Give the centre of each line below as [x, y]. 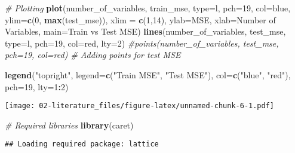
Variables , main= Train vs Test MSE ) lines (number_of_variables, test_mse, [145, 31]
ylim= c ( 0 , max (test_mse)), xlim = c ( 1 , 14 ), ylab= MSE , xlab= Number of [140, 19]
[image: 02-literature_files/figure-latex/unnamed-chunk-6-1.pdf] [140, 106]
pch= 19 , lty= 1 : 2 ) [37, 86]
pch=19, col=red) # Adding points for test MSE [93, 55]
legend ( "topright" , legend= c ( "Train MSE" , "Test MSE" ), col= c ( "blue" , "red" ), [148, 74]
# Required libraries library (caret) [69, 125]
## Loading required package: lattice [82, 144]
